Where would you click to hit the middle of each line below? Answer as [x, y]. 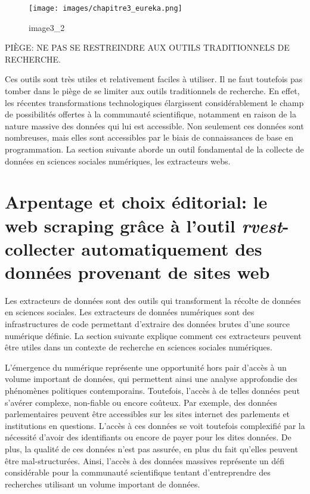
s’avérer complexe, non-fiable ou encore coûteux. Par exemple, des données [141, 402]
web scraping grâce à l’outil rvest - [147, 225]
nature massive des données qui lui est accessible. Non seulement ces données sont [154, 125]
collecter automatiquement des [134, 248]
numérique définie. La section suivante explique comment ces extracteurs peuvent [153, 335]
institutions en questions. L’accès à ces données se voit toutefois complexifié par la [155, 425]
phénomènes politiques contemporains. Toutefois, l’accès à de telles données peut [152, 391]
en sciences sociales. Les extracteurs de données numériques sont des [130, 312]
